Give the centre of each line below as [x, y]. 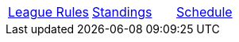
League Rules [49, 12]
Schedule [204, 12]
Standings [122, 12]
